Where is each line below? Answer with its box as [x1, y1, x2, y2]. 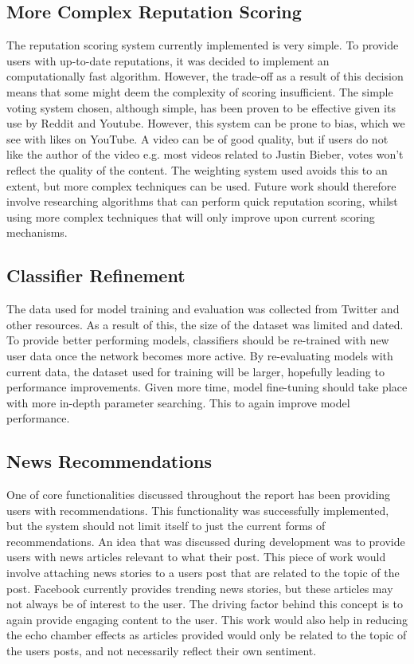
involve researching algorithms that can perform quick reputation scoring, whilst [6, 193, 398, 210]
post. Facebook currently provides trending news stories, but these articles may [6, 580, 393, 596]
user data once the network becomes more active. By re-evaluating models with [6, 347, 393, 363]
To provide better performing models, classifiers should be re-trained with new [6, 332, 389, 348]
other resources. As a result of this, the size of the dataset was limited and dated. [6, 316, 404, 332]
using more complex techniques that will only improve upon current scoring [6, 208, 375, 225]
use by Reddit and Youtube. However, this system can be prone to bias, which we [6, 115, 405, 132]
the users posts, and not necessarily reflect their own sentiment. [6, 642, 317, 659]
